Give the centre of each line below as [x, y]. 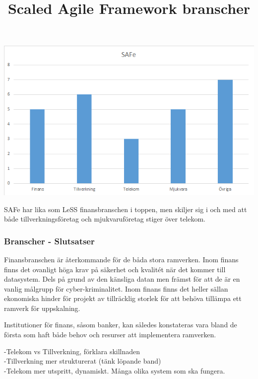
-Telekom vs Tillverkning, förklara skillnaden [72, 351]
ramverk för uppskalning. [42, 308]
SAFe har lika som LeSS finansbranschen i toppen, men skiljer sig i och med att [126, 209]
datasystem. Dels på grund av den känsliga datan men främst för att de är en [122, 279]
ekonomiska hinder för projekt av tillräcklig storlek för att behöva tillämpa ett [123, 298]
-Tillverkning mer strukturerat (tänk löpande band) [83, 361]
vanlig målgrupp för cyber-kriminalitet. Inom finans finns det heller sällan [116, 288]
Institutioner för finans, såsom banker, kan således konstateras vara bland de [121, 325]
